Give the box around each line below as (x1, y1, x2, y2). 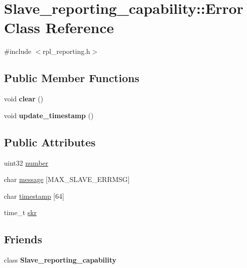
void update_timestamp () (4, 110, 94, 120)
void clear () (4, 93, 43, 104)
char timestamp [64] (4, 190, 64, 201)
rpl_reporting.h (42, 46, 90, 56)
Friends (4, 231, 42, 247)
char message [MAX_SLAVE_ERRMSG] (4, 174, 130, 184)
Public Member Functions (4, 70, 139, 86)
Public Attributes (4, 134, 96, 149)
